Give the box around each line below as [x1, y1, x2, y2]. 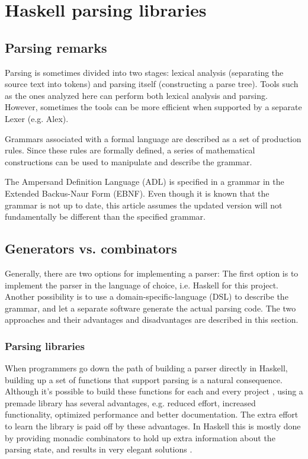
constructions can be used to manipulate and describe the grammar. [5, 155, 252, 168]
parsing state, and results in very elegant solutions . [5, 443, 192, 455]
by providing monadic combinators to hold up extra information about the [5, 431, 275, 444]
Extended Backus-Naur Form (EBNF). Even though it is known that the [5, 187, 269, 199]
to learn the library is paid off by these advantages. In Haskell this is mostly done [5, 420, 301, 432]
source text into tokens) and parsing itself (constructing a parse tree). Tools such [5, 78, 299, 90]
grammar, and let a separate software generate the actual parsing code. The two [5, 301, 296, 314]
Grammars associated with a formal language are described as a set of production [5, 132, 301, 145]
